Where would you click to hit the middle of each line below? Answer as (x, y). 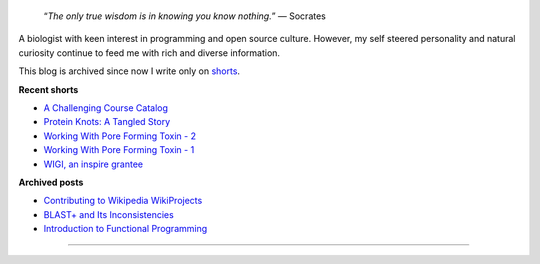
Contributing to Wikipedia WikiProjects (123, 201)
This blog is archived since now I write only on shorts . (129, 71)
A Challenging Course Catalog (106, 107)
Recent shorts (48, 89)
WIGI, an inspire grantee (93, 164)
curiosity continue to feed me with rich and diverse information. (149, 52)
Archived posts (51, 182)
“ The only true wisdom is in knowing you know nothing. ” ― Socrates (185, 16)
